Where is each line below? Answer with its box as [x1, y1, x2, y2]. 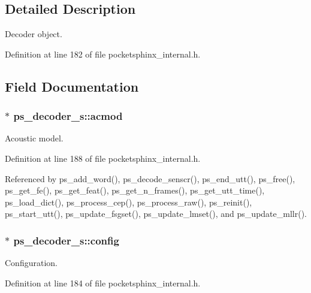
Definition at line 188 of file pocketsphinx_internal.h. [5, 152, 201, 164]
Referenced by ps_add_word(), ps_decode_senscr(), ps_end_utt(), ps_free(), [5, 172, 295, 185]
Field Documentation [5, 77, 139, 95]
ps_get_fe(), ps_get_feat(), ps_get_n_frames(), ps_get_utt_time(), [5, 184, 265, 197]
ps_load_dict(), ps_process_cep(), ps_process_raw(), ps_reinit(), [5, 195, 252, 208]
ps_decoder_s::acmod [13, 108, 123, 123]
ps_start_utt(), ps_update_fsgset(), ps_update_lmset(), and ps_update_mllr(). [5, 207, 307, 220]
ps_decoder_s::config [13, 232, 119, 247]
